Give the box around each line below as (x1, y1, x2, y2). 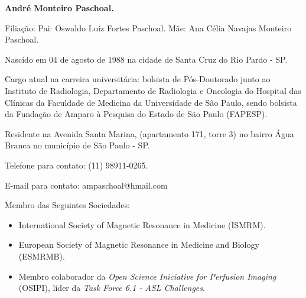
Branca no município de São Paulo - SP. (5, 139, 150, 151)
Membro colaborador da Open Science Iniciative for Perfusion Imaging (18, 270, 276, 282)
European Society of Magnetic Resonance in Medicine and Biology (18, 238, 259, 251)
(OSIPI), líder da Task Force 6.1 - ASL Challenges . (18, 281, 205, 294)
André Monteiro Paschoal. (5, 2, 114, 14)
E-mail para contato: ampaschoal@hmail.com (5, 179, 168, 191)
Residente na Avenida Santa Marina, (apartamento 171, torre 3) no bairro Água (5, 127, 294, 140)
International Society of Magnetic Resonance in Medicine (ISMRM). (18, 218, 266, 231)
